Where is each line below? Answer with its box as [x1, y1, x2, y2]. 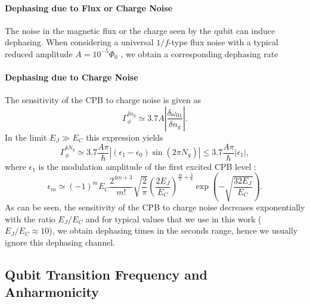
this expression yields [86, 131, 163, 143]
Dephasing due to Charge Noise [5, 71, 138, 83]
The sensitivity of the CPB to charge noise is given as [5, 94, 201, 106]
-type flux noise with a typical [169, 36, 278, 48]
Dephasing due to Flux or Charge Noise [5, 1, 173, 14]
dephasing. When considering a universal [5, 36, 154, 48]
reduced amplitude [5, 47, 73, 60]
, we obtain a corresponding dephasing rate [120, 47, 278, 60]
